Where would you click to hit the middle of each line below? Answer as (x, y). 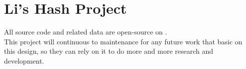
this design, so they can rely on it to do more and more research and (109, 51)
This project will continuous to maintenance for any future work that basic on (123, 41)
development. (24, 60)
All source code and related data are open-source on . (86, 32)
